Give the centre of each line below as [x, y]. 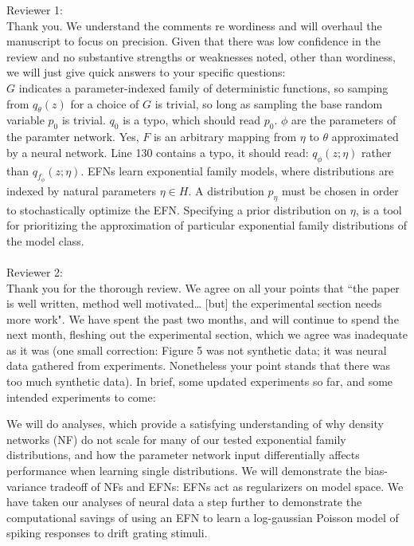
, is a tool [379, 209]
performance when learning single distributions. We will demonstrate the [184, 471]
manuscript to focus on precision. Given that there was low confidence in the [193, 41]
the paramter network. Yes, [73, 137]
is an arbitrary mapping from [225, 137]
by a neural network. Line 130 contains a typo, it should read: [158, 152]
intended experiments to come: [81, 397]
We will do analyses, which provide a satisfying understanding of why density [195, 424]
